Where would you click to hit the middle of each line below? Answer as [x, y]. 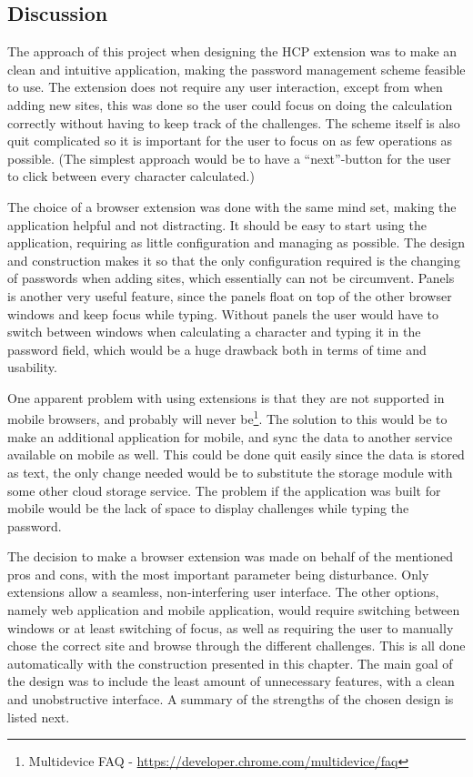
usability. [32, 367]
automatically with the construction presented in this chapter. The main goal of [230, 663]
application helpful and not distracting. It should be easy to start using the [217, 224]
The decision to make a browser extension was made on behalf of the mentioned [230, 556]
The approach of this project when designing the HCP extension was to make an [232, 51]
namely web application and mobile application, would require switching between [234, 610]
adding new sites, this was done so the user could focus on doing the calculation [230, 104]
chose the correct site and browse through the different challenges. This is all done [236, 646]
